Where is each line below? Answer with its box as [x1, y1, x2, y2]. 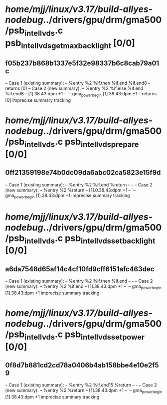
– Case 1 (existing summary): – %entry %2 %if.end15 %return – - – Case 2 [5, 382, 157, 388]
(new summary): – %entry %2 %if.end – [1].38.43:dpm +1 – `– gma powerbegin [5, 283, 162, 290]
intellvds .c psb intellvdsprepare [24, 136, 139, 149]
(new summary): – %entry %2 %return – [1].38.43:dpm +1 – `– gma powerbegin [5, 387, 163, 394]
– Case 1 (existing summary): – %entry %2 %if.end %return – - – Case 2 [5, 181, 153, 187]
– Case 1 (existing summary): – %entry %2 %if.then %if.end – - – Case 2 [5, 278, 153, 284]
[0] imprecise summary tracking [5, 97, 71, 103]
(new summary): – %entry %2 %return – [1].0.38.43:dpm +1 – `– [5, 187, 136, 193]
